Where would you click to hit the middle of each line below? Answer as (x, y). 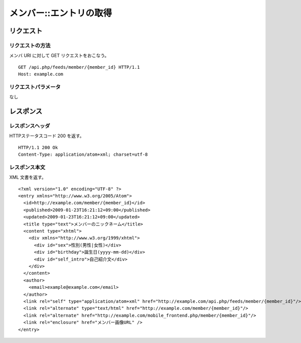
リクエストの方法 (30, 45)
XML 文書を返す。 (28, 177)
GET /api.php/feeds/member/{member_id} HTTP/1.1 (79, 67)
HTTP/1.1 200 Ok (38, 147)
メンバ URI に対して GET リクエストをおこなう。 (59, 56)
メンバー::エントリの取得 (61, 13)
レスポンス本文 (27, 167)
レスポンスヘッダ (30, 126)
